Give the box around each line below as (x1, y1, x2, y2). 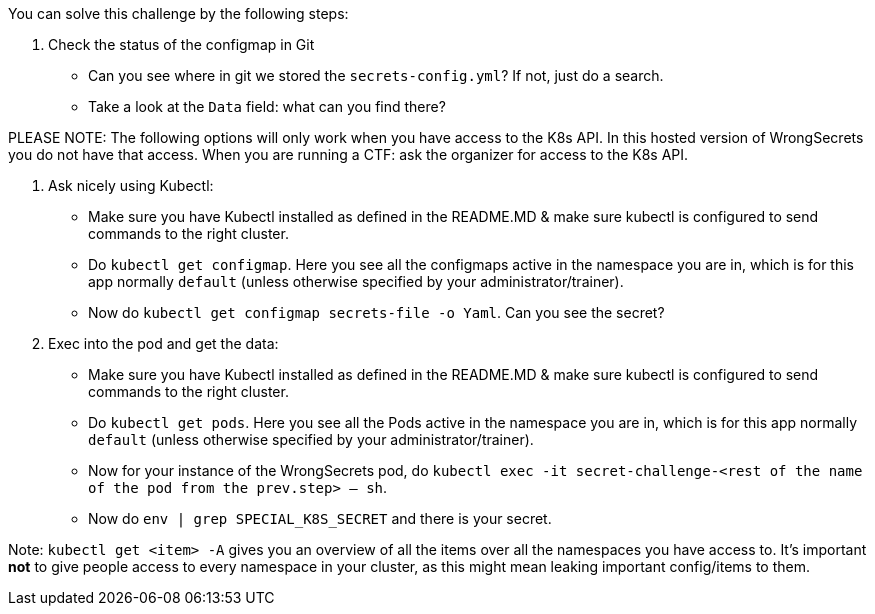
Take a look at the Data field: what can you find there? (88, 98, 446, 115)
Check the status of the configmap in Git (48, 36, 315, 53)
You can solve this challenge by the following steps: (8, 5, 349, 22)
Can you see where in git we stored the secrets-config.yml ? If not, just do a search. (88, 67, 664, 84)
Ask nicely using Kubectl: (48, 177, 214, 194)
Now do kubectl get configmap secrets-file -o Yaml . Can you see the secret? (88, 304, 665, 321)
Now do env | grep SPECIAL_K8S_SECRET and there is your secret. (88, 510, 552, 527)
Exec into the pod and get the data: (48, 335, 279, 352)
